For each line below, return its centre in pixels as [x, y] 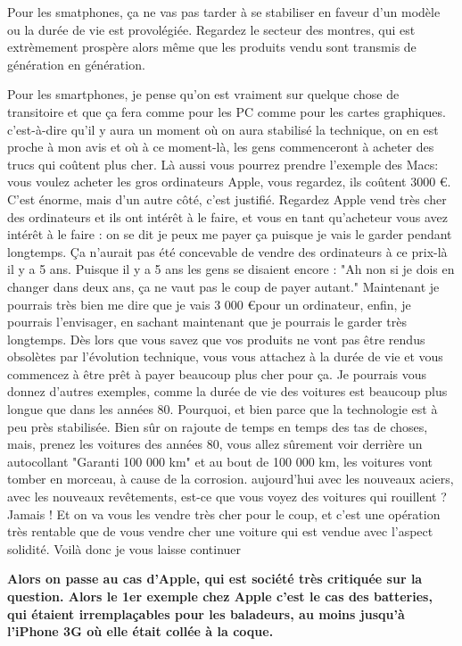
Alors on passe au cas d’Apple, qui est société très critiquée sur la [215, 579]
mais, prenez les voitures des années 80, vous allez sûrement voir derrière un [215, 444]
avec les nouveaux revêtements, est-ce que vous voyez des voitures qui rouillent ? [227, 497]
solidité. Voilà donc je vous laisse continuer [124, 548]
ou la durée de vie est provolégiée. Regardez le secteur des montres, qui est [211, 29]
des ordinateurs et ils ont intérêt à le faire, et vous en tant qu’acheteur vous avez [228, 216]
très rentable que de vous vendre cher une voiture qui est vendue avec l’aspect [220, 531]
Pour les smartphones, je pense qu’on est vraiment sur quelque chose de [203, 94]
